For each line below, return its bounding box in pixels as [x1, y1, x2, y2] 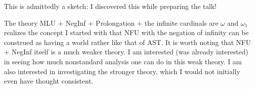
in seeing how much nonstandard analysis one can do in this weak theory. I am [4, 56, 242, 66]
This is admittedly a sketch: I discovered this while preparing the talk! [4, 1, 217, 11]
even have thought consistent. [4, 76, 93, 86]
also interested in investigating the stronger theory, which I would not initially [4, 66, 240, 76]
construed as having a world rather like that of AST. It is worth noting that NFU [4, 37, 251, 47]
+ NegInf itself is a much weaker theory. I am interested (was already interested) [4, 46, 249, 57]
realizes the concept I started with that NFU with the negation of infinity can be [4, 27, 249, 38]
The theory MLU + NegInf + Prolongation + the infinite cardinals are [4, 17, 219, 28]
